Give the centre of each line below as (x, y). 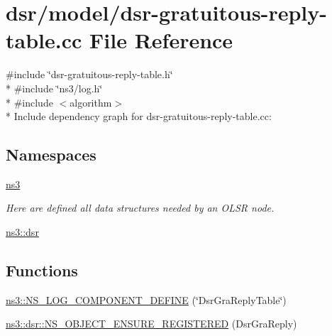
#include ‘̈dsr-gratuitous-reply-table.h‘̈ (89, 74)
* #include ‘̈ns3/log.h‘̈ (54, 88)
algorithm (91, 102)
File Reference (161, 40)
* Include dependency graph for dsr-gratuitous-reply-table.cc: (139, 116)
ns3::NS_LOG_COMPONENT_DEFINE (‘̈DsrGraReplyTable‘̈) (146, 299)
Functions (42, 270)
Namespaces (51, 155)
